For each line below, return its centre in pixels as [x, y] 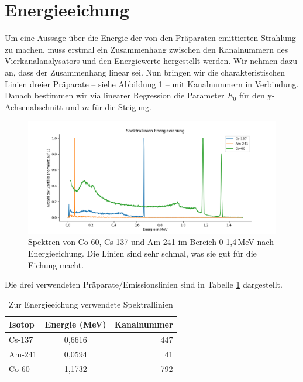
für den [252, 95]
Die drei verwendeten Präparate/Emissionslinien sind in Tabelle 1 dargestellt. [144, 284]
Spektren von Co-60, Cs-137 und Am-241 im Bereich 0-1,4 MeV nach [151, 242]
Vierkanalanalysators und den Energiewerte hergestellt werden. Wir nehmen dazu [151, 61]
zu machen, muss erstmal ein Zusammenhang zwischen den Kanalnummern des [147, 49]
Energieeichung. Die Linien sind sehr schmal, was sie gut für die [142, 253]
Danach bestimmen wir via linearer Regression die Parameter [115, 95]
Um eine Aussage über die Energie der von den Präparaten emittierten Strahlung [150, 38]
